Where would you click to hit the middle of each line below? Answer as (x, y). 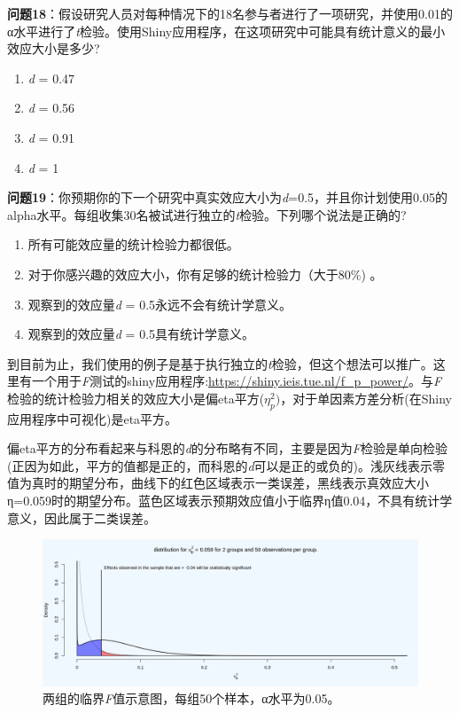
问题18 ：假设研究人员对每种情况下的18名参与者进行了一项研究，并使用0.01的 (230, 13)
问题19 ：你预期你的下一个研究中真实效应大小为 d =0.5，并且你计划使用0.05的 (227, 197)
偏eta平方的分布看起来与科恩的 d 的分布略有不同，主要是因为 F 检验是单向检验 (227, 448)
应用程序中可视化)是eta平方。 (93, 418)
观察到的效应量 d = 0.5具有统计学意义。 (141, 334)
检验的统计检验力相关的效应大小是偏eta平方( (136, 398)
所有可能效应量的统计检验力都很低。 (133, 244)
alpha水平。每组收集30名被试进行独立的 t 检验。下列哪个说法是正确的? (207, 214)
